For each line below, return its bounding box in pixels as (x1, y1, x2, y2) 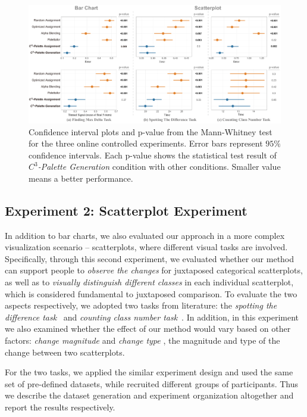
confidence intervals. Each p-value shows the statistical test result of (29, 148, 277, 161)
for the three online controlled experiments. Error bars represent (29, 137, 263, 150)
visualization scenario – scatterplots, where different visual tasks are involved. (5, 241, 288, 253)
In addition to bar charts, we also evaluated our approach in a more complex (5, 229, 285, 241)
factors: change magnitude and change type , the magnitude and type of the (5, 334, 280, 347)
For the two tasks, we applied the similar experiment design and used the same (5, 366, 293, 378)
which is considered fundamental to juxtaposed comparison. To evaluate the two (5, 287, 297, 300)
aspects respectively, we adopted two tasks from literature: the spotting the (5, 299, 277, 312)
